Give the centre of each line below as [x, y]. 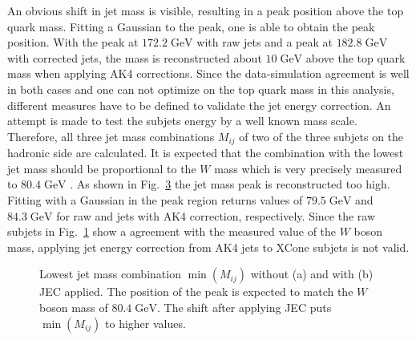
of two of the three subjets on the [321, 136]
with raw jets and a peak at [265, 42]
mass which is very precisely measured [308, 168]
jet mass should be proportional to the [102, 168]
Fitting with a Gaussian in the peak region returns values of [155, 199]
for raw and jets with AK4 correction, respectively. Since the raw [216, 215]
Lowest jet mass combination [110, 274]
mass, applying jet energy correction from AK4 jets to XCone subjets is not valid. [208, 247]
